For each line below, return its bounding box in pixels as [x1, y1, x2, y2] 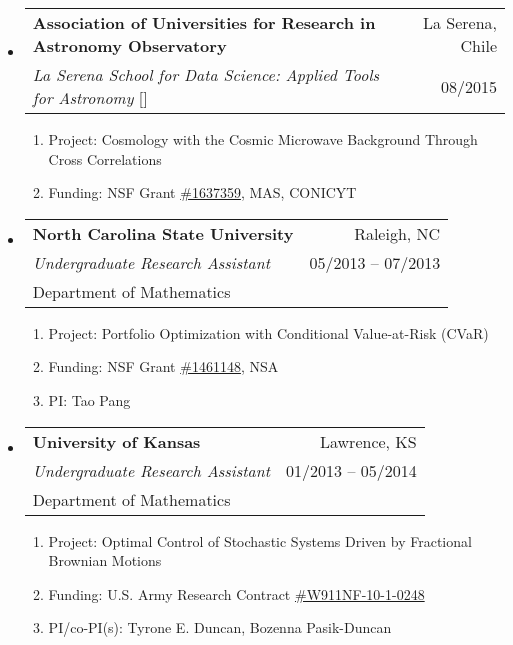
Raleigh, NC [354, 221, 441, 245]
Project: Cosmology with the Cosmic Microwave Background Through [48, 129, 478, 149]
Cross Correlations [48, 148, 162, 169]
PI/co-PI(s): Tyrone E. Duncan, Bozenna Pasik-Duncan [48, 617, 392, 638]
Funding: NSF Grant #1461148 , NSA [48, 356, 279, 377]
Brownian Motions [48, 550, 162, 571]
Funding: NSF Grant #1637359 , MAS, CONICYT [48, 182, 357, 203]
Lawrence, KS [320, 429, 417, 453]
